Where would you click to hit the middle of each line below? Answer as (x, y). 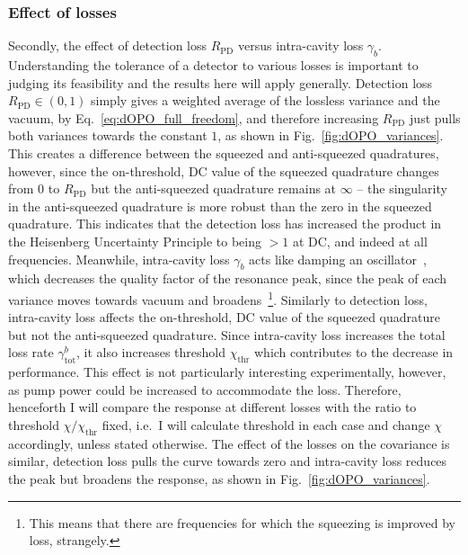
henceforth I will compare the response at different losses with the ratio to (212, 407)
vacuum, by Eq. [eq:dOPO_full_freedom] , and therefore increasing (194, 117)
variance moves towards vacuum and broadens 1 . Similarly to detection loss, (218, 298)
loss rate (31, 352)
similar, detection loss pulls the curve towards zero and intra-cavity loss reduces (228, 461)
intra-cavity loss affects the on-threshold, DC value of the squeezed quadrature (224, 317)
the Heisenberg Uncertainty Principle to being (135, 241)
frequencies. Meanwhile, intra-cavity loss (119, 259)
